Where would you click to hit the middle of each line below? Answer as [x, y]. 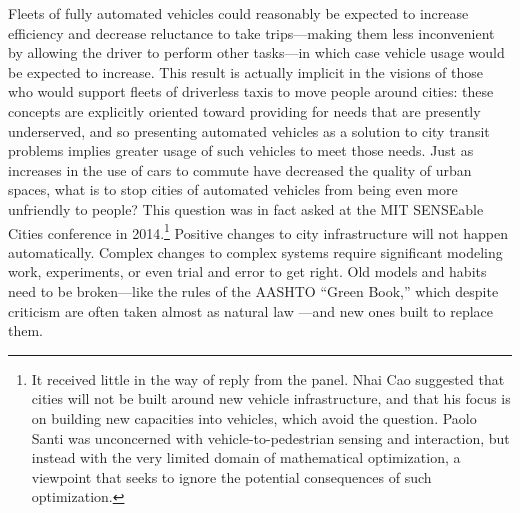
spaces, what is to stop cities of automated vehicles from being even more [233, 189]
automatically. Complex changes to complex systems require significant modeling [255, 251]
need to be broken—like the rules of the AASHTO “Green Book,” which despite [253, 290]
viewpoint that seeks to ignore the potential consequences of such [231, 476]
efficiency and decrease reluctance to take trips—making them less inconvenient [251, 32]
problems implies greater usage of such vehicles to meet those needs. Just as [241, 150]
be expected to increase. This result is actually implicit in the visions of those [246, 71]
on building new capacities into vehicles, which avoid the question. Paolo [254, 417]
